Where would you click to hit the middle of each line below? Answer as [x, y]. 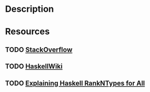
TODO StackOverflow [39, 49]
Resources [28, 32]
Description [30, 9]
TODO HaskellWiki [34, 67]
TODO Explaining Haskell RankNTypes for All [75, 83]
